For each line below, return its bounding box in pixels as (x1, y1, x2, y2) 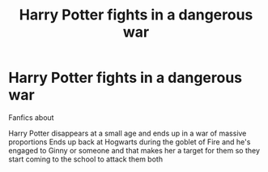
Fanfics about (8, 112, 54, 123)
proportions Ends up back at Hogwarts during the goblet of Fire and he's (8, 136, 251, 147)
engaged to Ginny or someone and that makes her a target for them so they (8, 145, 261, 155)
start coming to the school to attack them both (8, 154, 164, 164)
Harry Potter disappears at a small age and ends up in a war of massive (8, 128, 247, 138)
